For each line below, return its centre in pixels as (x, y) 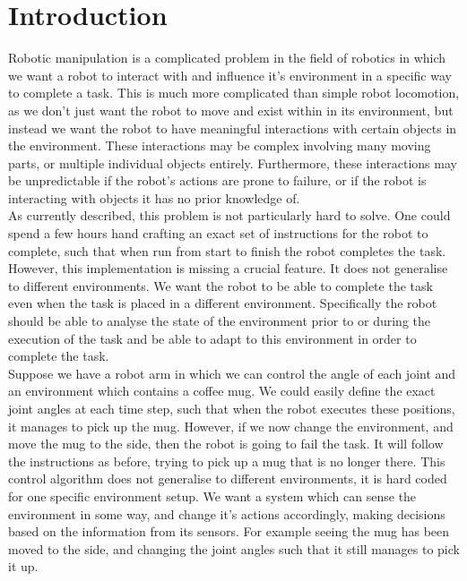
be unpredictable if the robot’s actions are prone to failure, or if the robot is (217, 180)
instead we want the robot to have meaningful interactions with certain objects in (233, 128)
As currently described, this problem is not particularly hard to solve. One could (229, 215)
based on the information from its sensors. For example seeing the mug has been (229, 531)
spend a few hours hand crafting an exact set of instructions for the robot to (218, 233)
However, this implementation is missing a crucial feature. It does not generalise (228, 268)
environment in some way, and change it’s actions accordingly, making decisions (227, 513)
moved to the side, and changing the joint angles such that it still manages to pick (234, 548)
